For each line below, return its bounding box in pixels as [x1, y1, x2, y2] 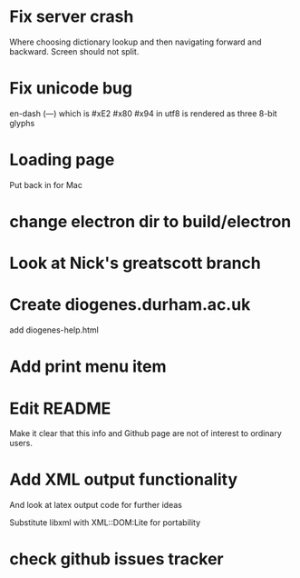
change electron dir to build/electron [9, 212, 292, 232]
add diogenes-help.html [9, 324, 100, 335]
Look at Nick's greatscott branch [9, 253, 261, 274]
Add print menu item [9, 356, 167, 377]
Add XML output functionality [9, 470, 238, 490]
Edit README [9, 398, 111, 419]
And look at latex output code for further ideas [9, 500, 183, 511]
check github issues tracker [9, 549, 224, 570]
